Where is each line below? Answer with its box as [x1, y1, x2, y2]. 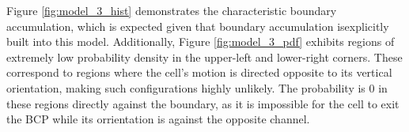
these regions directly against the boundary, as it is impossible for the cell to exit [6, 95, 400, 111]
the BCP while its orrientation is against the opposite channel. [6, 111, 310, 127]
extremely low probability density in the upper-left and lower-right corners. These [6, 48, 403, 65]
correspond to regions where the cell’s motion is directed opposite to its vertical [6, 64, 392, 81]
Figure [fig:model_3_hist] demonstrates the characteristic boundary [6, 2, 337, 18]
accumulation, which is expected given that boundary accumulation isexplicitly [6, 17, 389, 34]
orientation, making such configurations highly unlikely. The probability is [6, 79, 365, 96]
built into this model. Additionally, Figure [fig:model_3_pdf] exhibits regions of [6, 33, 395, 50]
